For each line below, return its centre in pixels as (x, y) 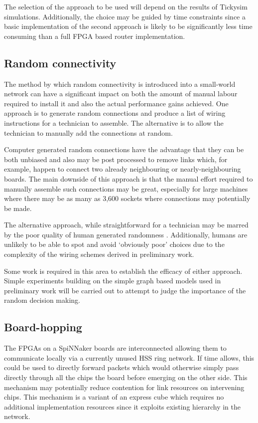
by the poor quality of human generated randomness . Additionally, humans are (126, 234)
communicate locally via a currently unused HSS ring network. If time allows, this (129, 357)
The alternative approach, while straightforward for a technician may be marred (126, 225)
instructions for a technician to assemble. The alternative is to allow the (114, 122)
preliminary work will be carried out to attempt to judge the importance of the (125, 290)
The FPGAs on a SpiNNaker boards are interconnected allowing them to (115, 348)
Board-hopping (43, 327)
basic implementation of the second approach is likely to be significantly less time (128, 26)
